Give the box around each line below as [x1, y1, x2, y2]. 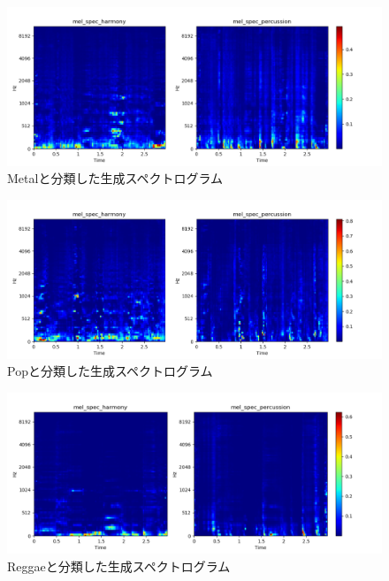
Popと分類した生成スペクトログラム [7, 362, 213, 380]
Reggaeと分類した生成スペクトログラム [7, 556, 231, 575]
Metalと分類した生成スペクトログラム [7, 169, 223, 187]
